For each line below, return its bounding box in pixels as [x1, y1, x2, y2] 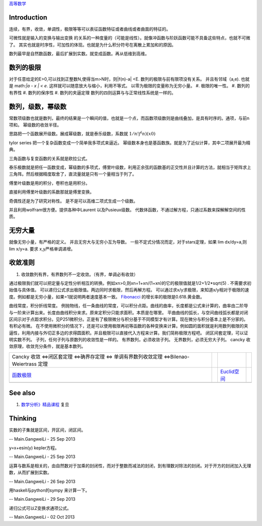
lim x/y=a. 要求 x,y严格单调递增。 [9, 246, 75, 252]
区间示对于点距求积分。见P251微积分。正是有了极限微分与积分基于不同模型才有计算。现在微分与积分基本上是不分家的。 [9, 316, 248, 322]
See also [9, 389, 36, 397]
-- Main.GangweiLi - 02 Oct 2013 [9, 514, 75, 520]
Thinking [9, 414, 37, 423]
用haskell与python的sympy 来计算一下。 [9, 488, 90, 493]
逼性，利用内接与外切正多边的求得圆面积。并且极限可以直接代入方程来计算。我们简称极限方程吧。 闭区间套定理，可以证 [9, 330, 248, 336]
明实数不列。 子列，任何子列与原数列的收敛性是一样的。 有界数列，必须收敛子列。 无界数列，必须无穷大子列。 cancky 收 [9, 337, 251, 343]
